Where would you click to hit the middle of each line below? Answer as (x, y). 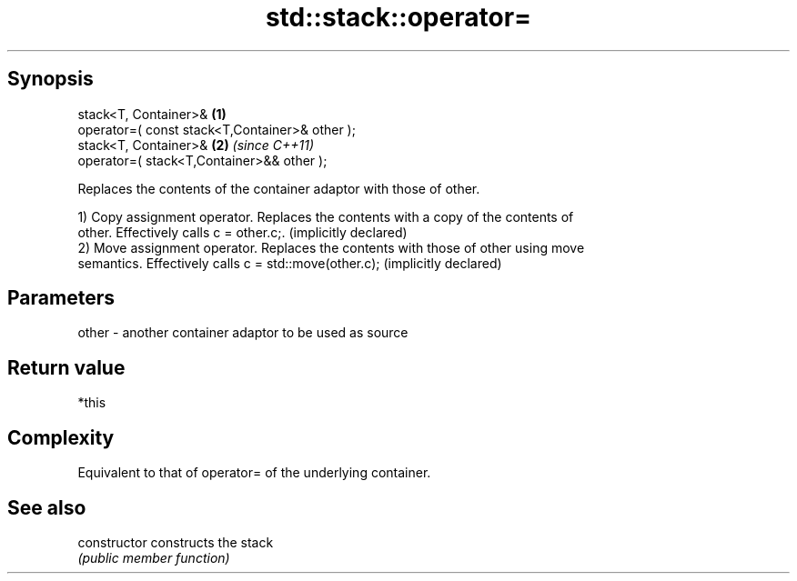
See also (47, 507)
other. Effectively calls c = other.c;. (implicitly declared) (242, 232)
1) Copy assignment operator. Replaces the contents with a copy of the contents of (326, 216)
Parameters (61, 298)
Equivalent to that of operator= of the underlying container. (254, 473)
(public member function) (154, 557)
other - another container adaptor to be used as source (243, 333)
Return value (66, 367)
